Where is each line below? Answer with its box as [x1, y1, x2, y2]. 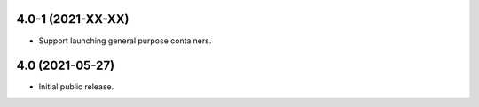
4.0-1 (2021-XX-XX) [16, 11, 130, 27]
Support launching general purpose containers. [38, 35, 212, 46]
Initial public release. [38, 81, 114, 92]
